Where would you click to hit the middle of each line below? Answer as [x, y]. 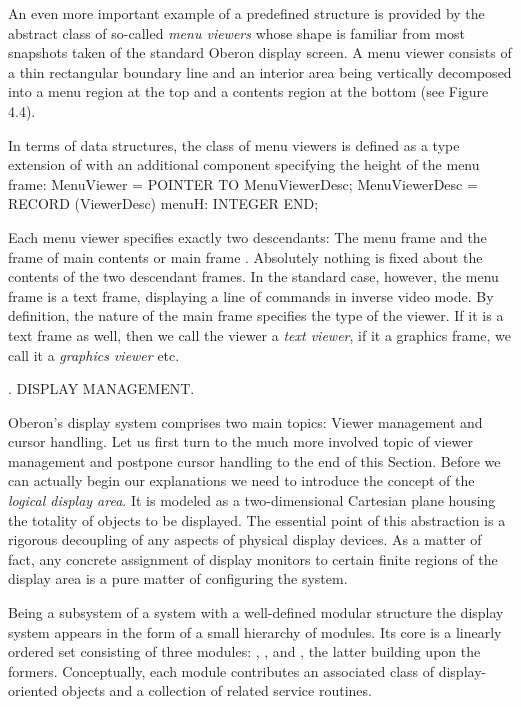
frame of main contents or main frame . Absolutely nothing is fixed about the [245, 256]
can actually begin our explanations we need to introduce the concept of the [241, 480]
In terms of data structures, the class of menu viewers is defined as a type [234, 144]
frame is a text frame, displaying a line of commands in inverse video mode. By [251, 295]
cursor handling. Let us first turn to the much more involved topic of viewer [240, 441]
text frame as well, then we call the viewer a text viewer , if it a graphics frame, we [260, 334]
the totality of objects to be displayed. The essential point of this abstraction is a [257, 519]
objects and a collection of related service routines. [217, 690]
